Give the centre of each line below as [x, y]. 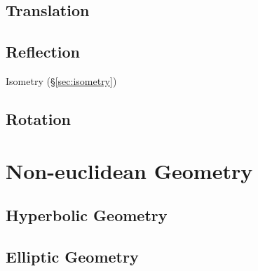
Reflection [43, 52]
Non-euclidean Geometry [129, 170]
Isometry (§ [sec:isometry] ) [61, 80]
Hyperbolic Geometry [87, 215]
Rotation [38, 118]
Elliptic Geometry [72, 256]
